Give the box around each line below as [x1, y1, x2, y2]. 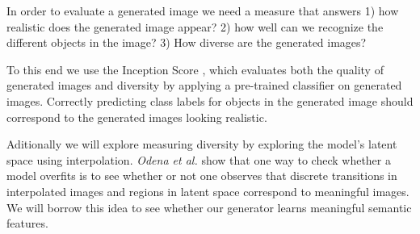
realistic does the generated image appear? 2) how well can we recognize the [6, 18, 384, 35]
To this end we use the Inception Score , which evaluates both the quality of [6, 61, 384, 77]
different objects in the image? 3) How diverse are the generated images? [6, 34, 367, 51]
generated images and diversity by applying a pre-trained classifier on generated [6, 77, 402, 94]
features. [6, 215, 48, 232]
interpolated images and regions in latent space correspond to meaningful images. [6, 182, 409, 199]
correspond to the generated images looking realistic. [6, 108, 267, 125]
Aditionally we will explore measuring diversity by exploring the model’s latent [6, 136, 397, 153]
